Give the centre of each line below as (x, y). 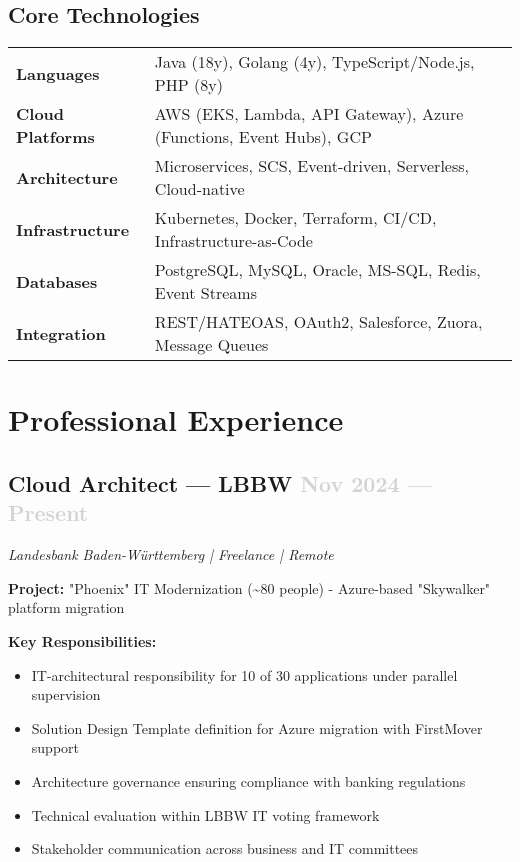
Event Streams (205, 293)
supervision (66, 694)
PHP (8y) (188, 85)
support (55, 747)
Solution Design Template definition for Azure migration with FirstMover (257, 727)
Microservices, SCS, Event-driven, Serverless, (311, 166)
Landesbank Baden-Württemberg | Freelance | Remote (171, 554)
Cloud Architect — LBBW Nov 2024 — (220, 482)
